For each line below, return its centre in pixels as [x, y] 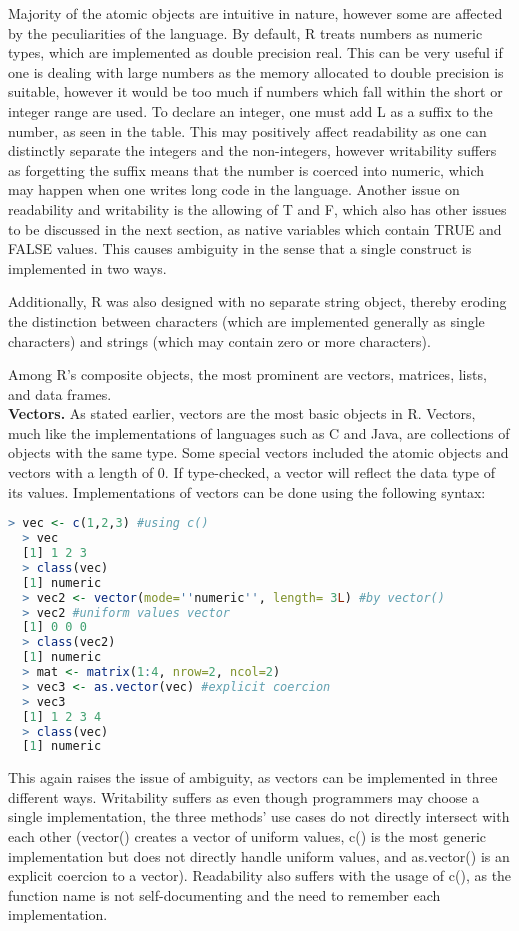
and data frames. [60, 393]
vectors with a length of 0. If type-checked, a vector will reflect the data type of [252, 472]
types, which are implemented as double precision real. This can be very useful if [255, 52]
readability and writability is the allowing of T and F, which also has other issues [257, 208]
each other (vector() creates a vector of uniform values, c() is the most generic [247, 836]
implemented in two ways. [87, 267]
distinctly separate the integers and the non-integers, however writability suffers [252, 150]
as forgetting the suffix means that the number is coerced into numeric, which [246, 169]
